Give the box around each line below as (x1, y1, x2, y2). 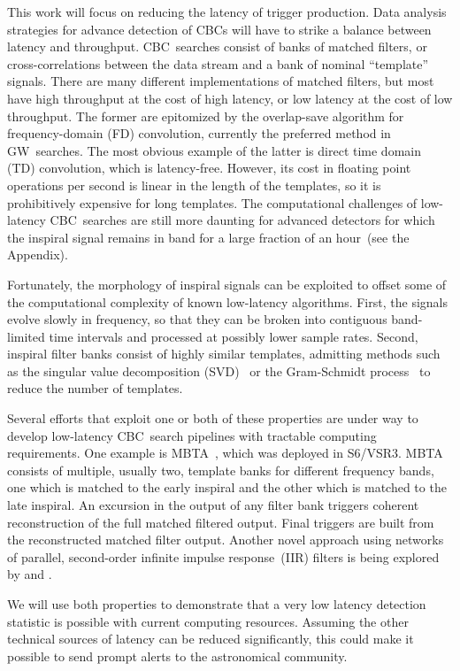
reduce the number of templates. (7, 379, 183, 397)
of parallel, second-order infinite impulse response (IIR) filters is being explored (7, 547, 440, 566)
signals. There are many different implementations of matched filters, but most (7, 72, 434, 90)
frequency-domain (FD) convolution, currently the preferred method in (7, 124, 391, 143)
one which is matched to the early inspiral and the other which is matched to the (7, 478, 447, 497)
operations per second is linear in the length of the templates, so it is (7, 175, 381, 194)
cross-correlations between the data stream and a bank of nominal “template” (7, 54, 429, 73)
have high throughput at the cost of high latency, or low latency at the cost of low (7, 89, 453, 107)
